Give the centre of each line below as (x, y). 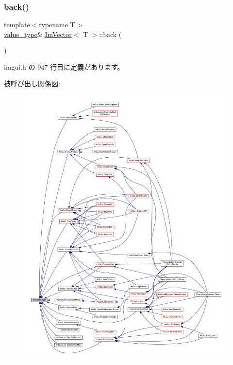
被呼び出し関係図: (32, 83)
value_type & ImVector (38, 34)
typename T (57, 25)
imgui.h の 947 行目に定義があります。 (64, 67)
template (17, 25)
